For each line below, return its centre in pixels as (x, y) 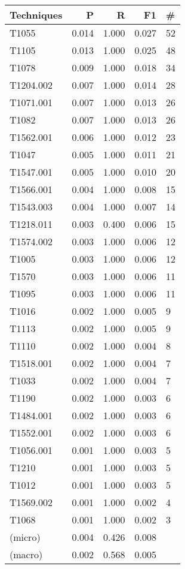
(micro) (25, 537)
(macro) (26, 554)
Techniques (36, 15)
